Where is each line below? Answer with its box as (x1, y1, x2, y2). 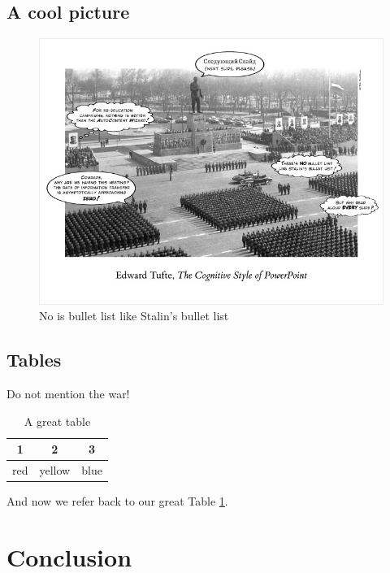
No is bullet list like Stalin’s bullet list (39, 307, 229, 324)
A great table (24, 412, 91, 429)
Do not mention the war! (6, 384, 130, 402)
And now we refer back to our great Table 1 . (6, 493, 228, 510)
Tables (6, 347, 62, 372)
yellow (39, 461, 71, 478)
